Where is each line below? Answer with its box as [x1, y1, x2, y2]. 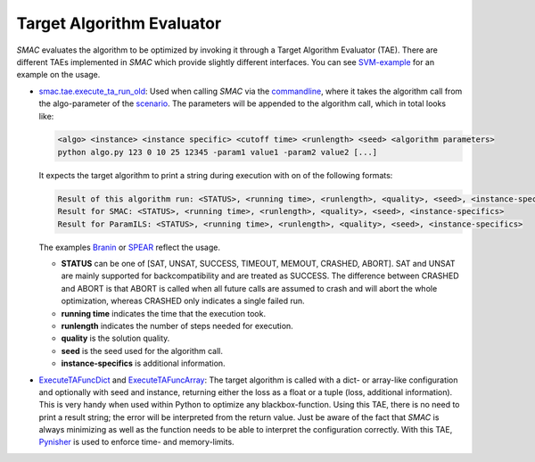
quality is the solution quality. [61, 333, 170, 343]
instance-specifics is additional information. [61, 358, 226, 369]
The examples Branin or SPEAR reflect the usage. [38, 242, 220, 252]
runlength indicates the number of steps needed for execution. [61, 320, 293, 331]
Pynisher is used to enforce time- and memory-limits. [38, 437, 235, 448]
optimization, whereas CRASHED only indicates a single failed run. [61, 295, 305, 307]
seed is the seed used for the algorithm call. [61, 345, 223, 356]
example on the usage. [16, 70, 101, 80]
